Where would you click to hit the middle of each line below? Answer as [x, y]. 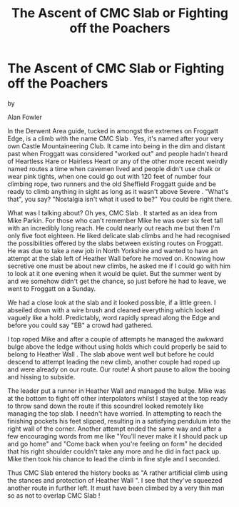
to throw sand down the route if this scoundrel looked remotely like [106, 406]
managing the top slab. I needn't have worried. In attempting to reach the [115, 413]
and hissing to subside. [41, 377]
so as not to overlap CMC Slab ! [54, 495]
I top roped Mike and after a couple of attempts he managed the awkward [116, 339]
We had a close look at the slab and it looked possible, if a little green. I [112, 302]
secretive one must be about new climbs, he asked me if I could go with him [119, 266]
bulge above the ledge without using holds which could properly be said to [117, 347]
